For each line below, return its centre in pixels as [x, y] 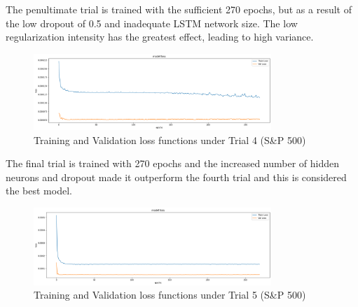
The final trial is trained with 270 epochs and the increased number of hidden [173, 163]
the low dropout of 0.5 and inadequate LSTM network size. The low [152, 23]
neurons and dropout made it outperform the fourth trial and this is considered [176, 177]
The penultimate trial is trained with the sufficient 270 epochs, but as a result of [179, 9]
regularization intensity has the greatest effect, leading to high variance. [160, 37]
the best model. [39, 191]
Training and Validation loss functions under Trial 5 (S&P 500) [170, 295]
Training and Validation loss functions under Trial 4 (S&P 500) [170, 140]
